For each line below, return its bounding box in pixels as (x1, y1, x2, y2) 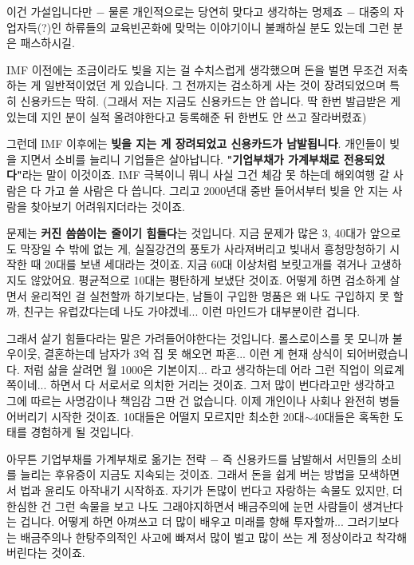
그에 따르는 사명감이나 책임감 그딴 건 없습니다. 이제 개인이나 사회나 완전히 (6, 392, 376, 409)
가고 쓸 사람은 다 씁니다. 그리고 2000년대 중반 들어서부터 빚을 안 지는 (44, 181, 388, 198)
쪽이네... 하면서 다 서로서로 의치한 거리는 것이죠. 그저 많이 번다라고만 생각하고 (6, 376, 396, 393)
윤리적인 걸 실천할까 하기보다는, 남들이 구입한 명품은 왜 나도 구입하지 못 (30, 287, 390, 304)
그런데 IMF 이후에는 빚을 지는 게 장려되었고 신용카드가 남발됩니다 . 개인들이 (6, 135, 386, 152)
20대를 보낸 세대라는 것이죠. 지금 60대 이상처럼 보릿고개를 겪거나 (44, 256, 368, 273)
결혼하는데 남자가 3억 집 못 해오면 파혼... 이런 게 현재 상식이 (44, 345, 343, 362)
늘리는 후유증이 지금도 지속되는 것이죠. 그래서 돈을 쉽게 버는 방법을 (20, 466, 355, 483)
